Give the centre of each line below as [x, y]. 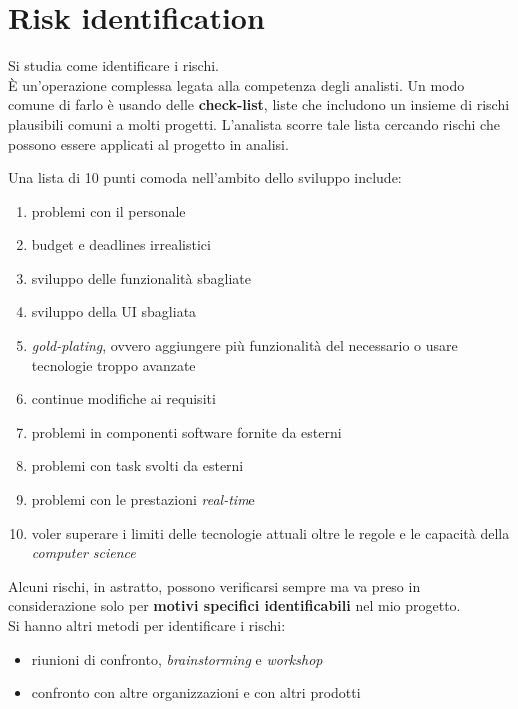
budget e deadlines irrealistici [121, 244]
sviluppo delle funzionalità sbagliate [141, 277]
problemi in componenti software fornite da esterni [186, 431]
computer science [83, 552]
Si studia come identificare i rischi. [114, 65]
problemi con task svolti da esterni [137, 465]
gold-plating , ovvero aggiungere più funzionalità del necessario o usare [244, 345]
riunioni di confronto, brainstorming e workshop [177, 658]
